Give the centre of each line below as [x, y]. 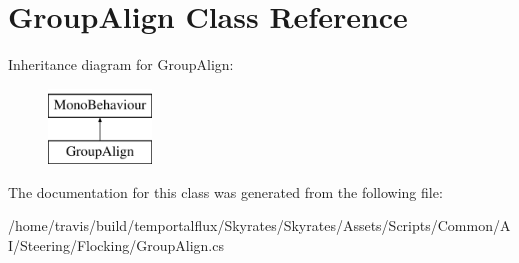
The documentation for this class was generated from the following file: [225, 191]
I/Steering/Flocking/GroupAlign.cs [116, 245]
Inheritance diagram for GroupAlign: [121, 64]
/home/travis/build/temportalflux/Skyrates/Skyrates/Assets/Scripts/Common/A [259, 225]
